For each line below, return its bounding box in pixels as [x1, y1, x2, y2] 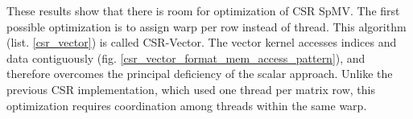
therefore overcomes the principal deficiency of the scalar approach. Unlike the [6, 65, 393, 82]
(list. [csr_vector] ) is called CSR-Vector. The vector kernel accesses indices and [6, 34, 397, 51]
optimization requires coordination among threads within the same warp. [6, 96, 367, 113]
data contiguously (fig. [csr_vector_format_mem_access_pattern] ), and [6, 49, 366, 66]
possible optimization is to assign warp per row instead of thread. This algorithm [6, 18, 407, 35]
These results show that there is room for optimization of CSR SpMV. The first [6, 2, 400, 18]
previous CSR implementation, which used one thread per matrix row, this [6, 80, 375, 97]
